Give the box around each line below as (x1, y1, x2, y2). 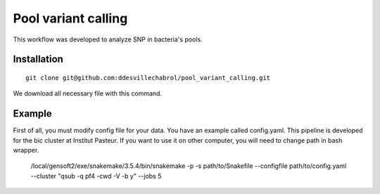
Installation (13, 53, 63, 65)
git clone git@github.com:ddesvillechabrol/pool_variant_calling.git (25, 74, 271, 82)
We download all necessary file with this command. (13, 89, 162, 98)
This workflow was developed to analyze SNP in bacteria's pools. (13, 35, 203, 44)
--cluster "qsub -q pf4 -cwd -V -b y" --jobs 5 (30, 172, 162, 180)
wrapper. (13, 146, 39, 155)
